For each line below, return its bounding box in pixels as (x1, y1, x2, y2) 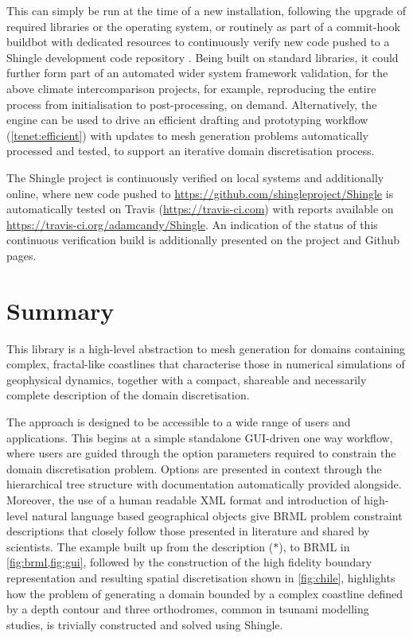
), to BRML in (279, 538, 350, 554)
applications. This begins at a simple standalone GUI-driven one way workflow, (6, 429, 393, 445)
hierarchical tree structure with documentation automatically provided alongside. (6, 476, 402, 492)
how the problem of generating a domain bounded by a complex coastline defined (6, 585, 403, 601)
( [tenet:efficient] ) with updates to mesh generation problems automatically (6, 126, 368, 143)
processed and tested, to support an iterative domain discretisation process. (6, 142, 375, 159)
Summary (6, 294, 115, 326)
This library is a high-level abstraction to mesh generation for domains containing (6, 340, 406, 356)
